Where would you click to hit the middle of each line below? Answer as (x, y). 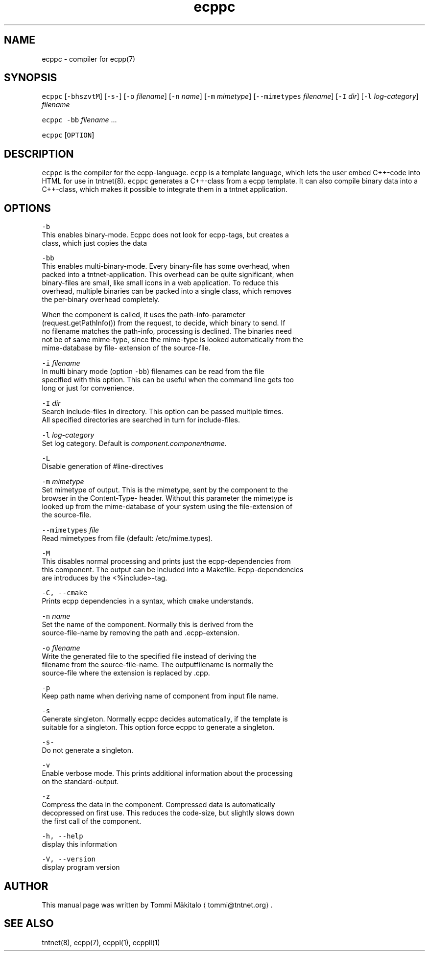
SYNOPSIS (31, 78)
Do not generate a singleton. (87, 750)
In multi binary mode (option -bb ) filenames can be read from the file (153, 372)
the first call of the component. (92, 821)
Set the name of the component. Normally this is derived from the (147, 625)
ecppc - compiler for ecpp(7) (89, 59)
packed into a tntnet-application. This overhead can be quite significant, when (168, 275)
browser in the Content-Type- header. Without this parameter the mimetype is (167, 498)
